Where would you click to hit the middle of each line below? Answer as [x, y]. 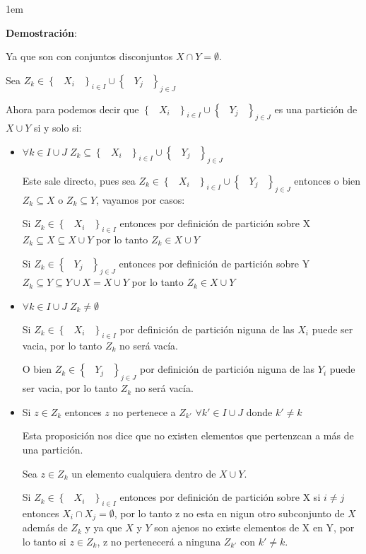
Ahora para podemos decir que [72, 109]
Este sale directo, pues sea [79, 180]
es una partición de [316, 109]
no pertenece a [144, 411]
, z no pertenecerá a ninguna [159, 541]
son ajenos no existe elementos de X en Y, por [254, 527]
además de [45, 527]
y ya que [104, 527]
